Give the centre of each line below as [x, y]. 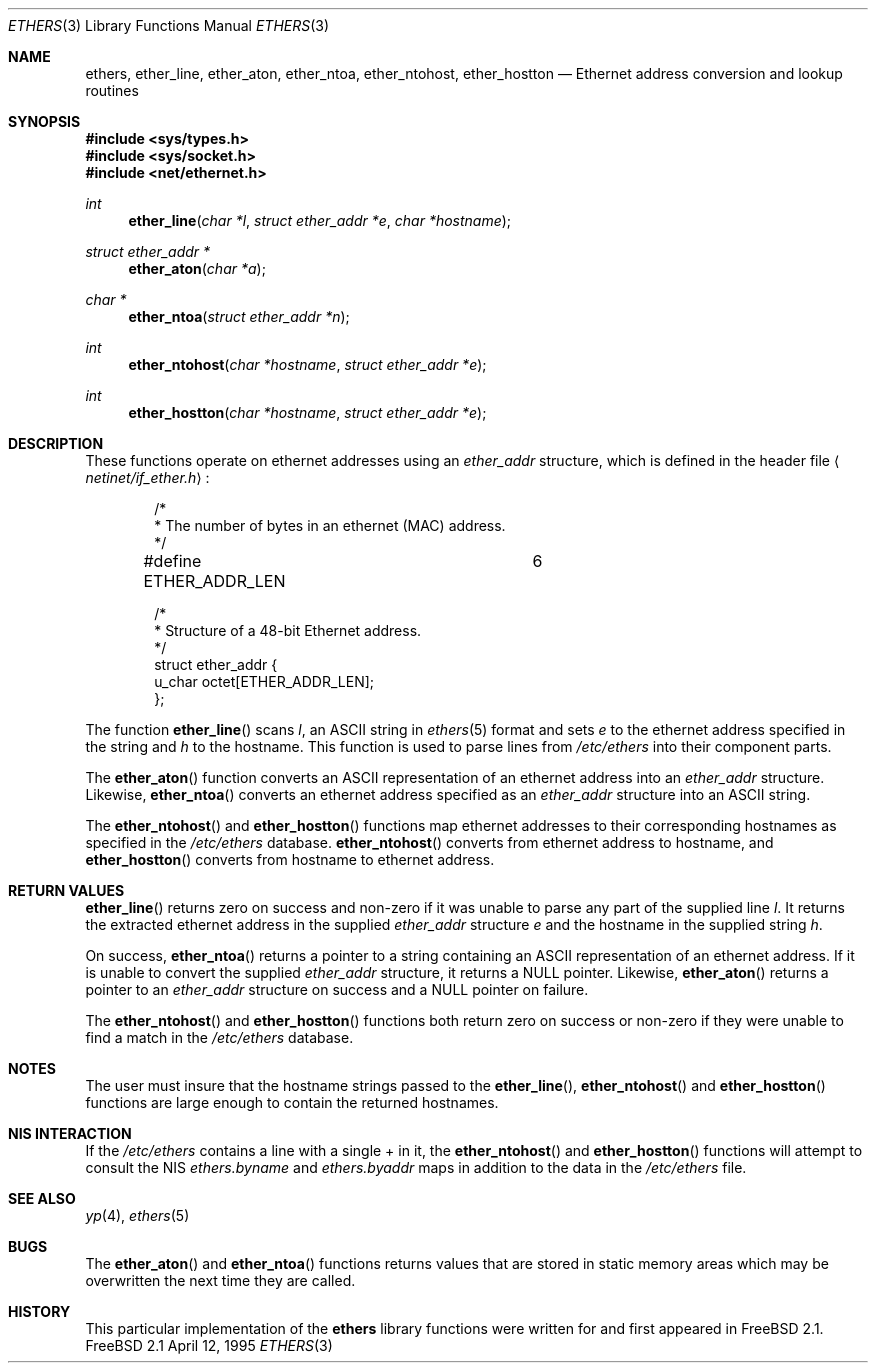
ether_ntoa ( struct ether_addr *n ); [239, 316]
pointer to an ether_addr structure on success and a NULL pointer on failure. [337, 989]
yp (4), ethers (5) [137, 1215]
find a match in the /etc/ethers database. [219, 1037]
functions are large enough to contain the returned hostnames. [292, 1102]
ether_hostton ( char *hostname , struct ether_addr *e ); [307, 412]
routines [112, 90]
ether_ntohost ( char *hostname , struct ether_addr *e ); [307, 364]
